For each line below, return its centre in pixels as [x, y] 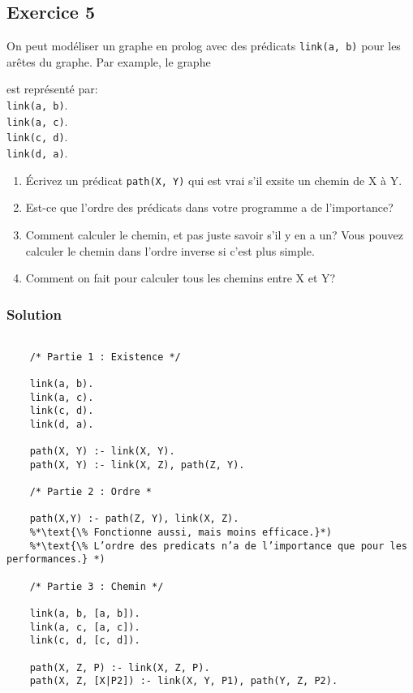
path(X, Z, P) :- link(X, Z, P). [120, 667]
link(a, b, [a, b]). [85, 614]
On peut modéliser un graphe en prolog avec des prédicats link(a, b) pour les [204, 46]
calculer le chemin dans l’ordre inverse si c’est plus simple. [170, 250]
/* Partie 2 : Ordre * [90, 492]
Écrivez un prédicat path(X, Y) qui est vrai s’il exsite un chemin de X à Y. [214, 180]
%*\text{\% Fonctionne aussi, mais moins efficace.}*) [181, 533]
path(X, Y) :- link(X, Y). [102, 452]
